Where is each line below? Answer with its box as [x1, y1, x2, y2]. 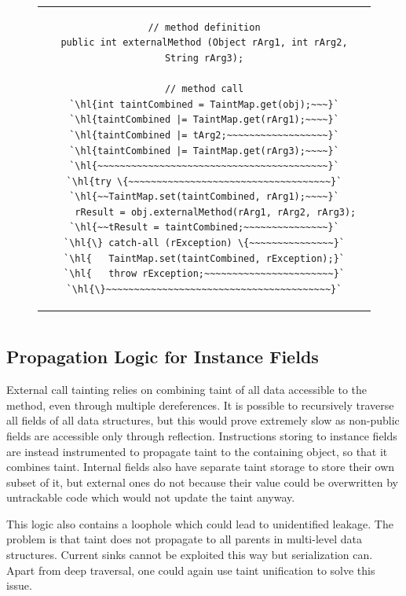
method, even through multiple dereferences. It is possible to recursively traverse [6, 396, 394, 413]
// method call [164, 83, 244, 95]
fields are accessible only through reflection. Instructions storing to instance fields [6, 427, 397, 443]
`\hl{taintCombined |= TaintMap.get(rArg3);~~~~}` [69, 145, 339, 156]
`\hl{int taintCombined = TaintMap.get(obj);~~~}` [69, 98, 339, 110]
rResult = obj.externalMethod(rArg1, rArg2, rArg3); [75, 206, 357, 218]
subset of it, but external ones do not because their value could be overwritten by [6, 473, 399, 490]
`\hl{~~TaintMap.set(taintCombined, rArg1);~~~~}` [69, 191, 339, 203]
